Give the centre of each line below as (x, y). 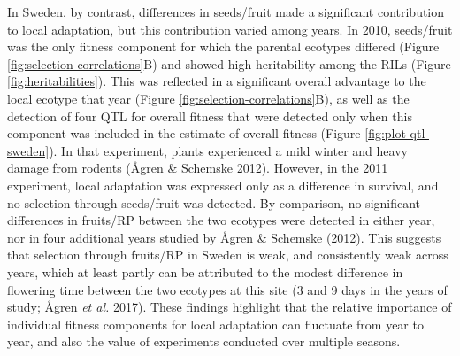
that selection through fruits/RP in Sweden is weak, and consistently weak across (228, 255)
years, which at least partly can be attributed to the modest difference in (205, 271)
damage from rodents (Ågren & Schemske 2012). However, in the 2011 (198, 168)
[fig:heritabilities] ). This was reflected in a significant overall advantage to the (217, 81)
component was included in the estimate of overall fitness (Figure (184, 133)
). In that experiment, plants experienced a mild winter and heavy (228, 150)
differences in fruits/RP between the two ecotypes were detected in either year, (221, 220)
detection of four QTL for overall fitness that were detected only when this (210, 116)
